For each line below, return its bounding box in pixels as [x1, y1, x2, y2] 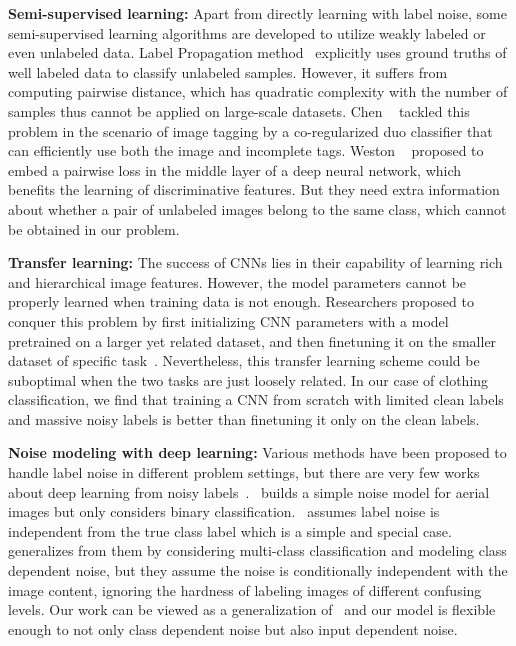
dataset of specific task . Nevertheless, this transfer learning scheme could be [8, 350, 480, 371]
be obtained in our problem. [8, 218, 180, 239]
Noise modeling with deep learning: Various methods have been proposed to [8, 442, 507, 463]
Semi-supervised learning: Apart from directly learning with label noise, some [8, 3, 507, 23]
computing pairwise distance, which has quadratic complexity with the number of [8, 81, 508, 102]
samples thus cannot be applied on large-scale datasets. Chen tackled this [8, 100, 470, 121]
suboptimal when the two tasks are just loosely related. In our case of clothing [8, 369, 489, 390]
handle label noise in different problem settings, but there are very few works [8, 462, 480, 483]
